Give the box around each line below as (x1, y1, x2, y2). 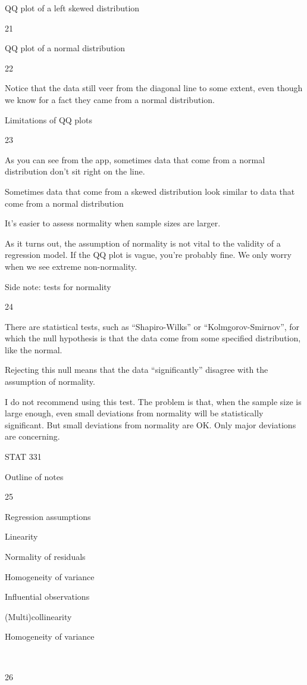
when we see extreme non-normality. (5, 260, 137, 272)
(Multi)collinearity (5, 610, 72, 622)
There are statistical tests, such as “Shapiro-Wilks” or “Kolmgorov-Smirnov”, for (5, 320, 300, 332)
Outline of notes (5, 470, 64, 482)
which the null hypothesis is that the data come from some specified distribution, (5, 332, 301, 344)
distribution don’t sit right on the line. (5, 165, 145, 178)
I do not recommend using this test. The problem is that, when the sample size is (5, 395, 302, 407)
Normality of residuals (5, 550, 86, 562)
